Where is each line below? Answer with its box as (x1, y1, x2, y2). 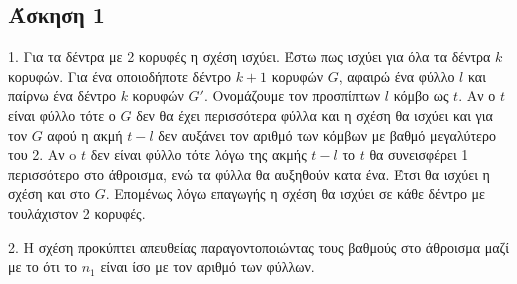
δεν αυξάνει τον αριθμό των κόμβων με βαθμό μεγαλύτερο (158, 124, 496, 145)
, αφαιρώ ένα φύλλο (338, 65, 455, 86)
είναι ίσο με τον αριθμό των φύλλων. (100, 256, 315, 277)
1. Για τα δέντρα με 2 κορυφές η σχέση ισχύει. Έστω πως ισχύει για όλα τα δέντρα (8, 46, 491, 67)
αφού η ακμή (47, 124, 123, 145)
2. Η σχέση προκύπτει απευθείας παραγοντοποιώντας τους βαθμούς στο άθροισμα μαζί (8, 236, 510, 257)
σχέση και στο (8, 183, 91, 204)
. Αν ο (458, 85, 496, 106)
